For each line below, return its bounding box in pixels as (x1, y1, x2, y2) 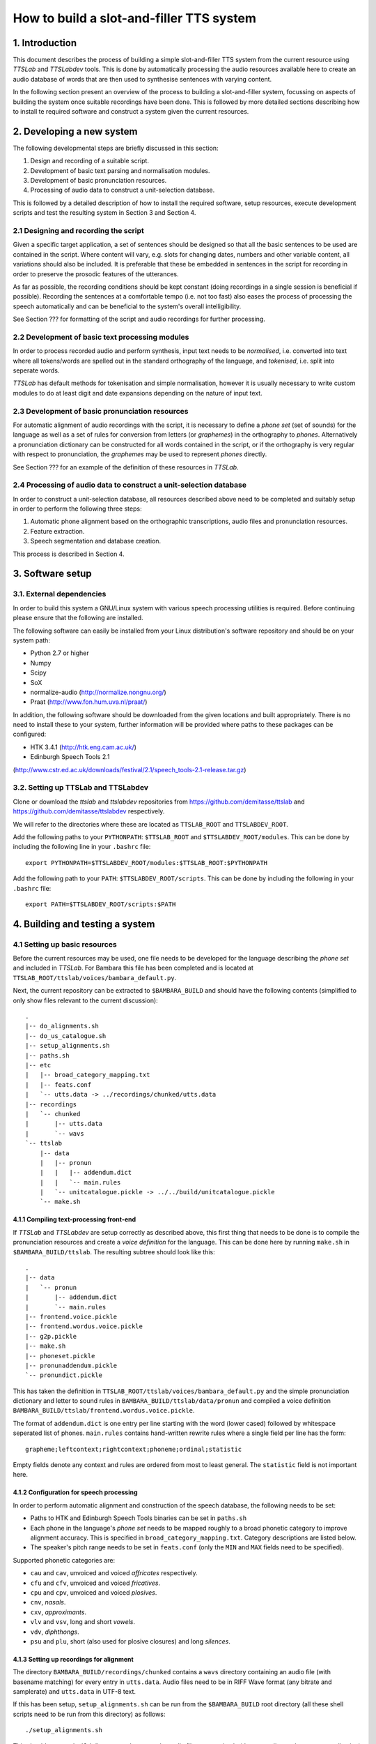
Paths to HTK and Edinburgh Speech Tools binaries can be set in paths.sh (30, 1514, 247, 1522)
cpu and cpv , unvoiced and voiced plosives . (30, 1588, 157, 1597)
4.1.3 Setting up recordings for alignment (13, 1655, 134, 1663)
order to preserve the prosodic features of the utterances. (13, 269, 179, 278)
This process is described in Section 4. (13, 550, 125, 558)
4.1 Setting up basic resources (13, 939, 118, 949)
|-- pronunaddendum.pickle (25, 1361, 118, 1369)
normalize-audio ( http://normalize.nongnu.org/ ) (30, 688, 166, 696)
